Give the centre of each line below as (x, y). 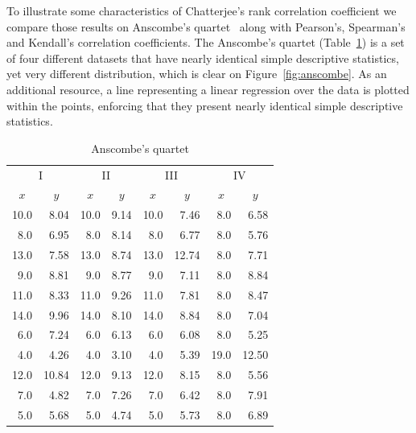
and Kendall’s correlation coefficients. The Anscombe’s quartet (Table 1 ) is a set (206, 42)
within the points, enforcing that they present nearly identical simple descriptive (205, 105)
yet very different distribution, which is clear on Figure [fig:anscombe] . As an (197, 74)
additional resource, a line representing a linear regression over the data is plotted (208, 89)
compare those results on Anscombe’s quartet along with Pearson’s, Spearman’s (206, 26)
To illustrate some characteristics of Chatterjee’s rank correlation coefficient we (202, 10)
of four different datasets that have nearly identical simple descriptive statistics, (203, 58)
